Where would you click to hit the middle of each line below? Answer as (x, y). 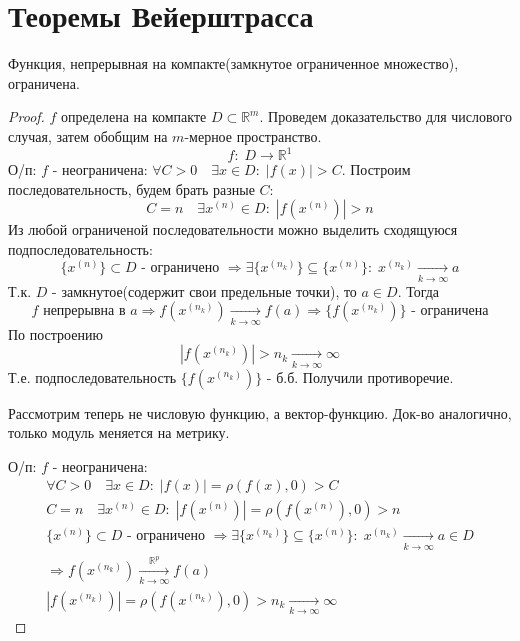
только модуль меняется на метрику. (119, 432)
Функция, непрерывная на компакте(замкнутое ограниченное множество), (233, 63)
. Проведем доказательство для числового (385, 116)
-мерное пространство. (253, 135)
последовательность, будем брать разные (131, 188)
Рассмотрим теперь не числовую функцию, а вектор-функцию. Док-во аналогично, (260, 412)
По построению (55, 333)
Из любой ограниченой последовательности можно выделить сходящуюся (233, 229)
